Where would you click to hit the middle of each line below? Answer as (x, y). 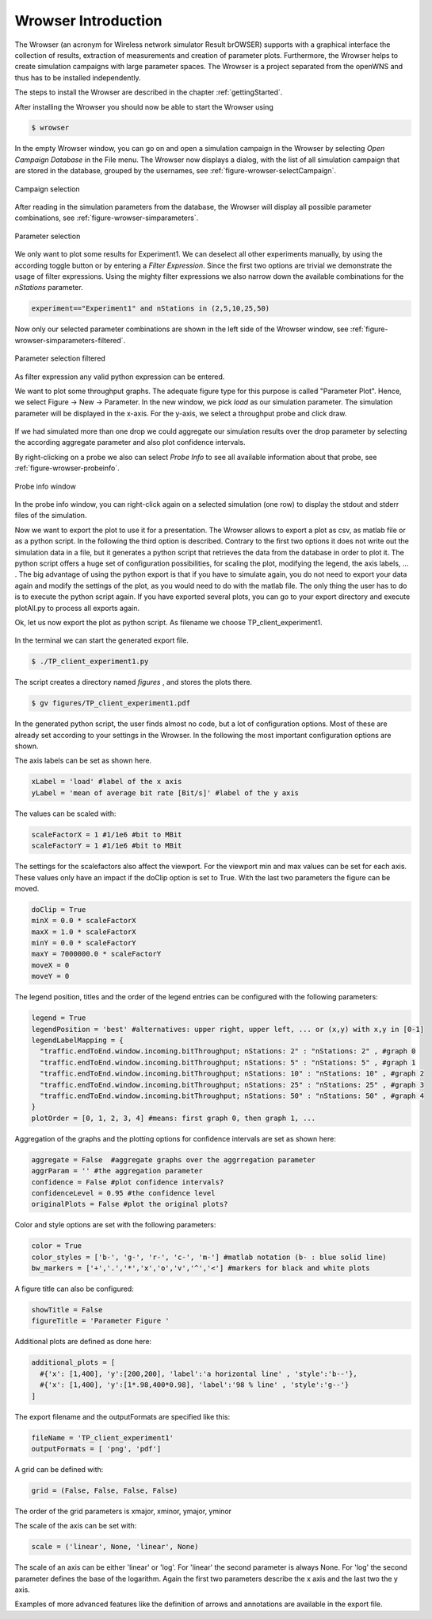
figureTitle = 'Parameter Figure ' (100, 1321)
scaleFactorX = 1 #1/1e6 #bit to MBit (107, 835)
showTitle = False (67, 1310)
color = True (57, 1246)
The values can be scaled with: (65, 813)
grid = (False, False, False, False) (105, 1490)
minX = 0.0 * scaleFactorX (84, 921)
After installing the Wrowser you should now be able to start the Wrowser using (144, 106)
